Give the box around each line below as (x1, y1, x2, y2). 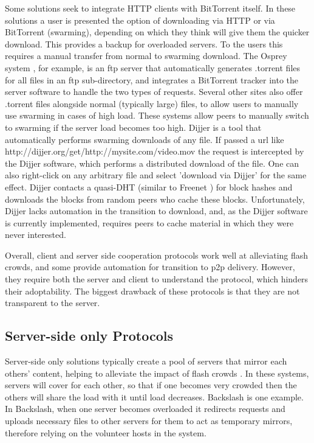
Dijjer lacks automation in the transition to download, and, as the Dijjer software (5, 204, 308, 217)
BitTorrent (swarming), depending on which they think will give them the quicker (5, 26, 310, 38)
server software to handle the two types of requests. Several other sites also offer (5, 85, 303, 98)
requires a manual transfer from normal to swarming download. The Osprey (5, 49, 287, 62)
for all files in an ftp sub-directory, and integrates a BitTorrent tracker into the (5, 73, 298, 86)
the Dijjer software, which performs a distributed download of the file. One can (5, 156, 299, 169)
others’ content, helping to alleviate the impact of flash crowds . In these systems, (5, 366, 309, 379)
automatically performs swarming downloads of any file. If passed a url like (5, 133, 284, 145)
